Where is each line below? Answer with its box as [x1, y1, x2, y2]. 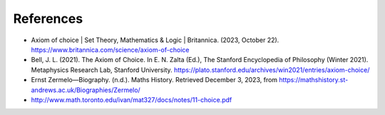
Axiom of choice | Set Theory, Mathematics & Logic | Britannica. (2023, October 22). [31, 36, 279, 44]
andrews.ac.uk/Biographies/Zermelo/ [31, 86, 140, 94]
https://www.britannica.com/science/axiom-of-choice [31, 45, 190, 54]
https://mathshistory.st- [279, 76, 349, 84]
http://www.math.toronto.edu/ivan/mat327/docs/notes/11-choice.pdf [31, 95, 232, 104]
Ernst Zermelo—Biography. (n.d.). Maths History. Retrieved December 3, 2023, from [31, 76, 278, 84]
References [13, 11, 83, 26]
